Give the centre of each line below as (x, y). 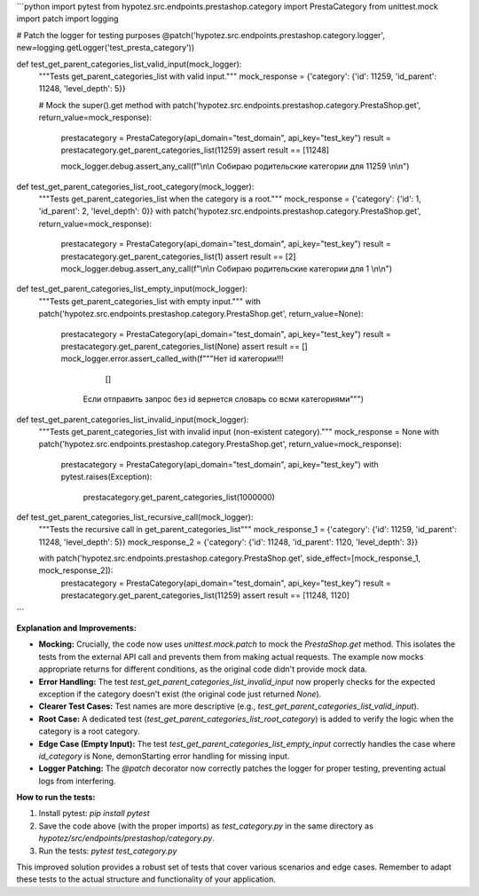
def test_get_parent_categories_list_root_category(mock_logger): (135, 186)
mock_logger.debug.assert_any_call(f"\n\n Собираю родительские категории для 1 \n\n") (227, 269)
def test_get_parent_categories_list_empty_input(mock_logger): (132, 289)
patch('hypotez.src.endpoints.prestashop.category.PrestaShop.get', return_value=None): (201, 314)
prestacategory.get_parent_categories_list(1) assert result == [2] (178, 256)
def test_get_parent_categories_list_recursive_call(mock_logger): (135, 517)
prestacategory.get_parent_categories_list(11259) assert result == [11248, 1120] (205, 595)
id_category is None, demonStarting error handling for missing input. (164, 756)
